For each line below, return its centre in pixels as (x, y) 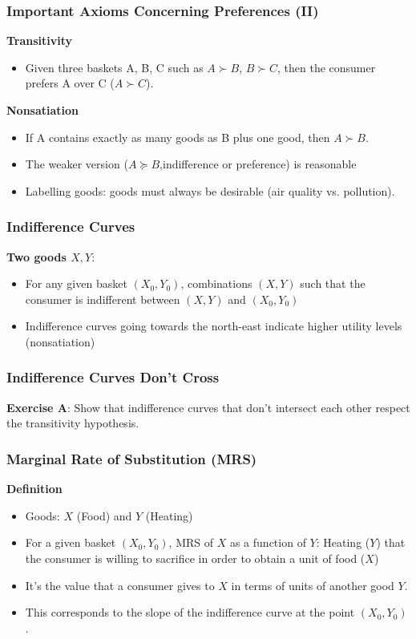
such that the (333, 283)
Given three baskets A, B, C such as (114, 67)
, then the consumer (327, 67)
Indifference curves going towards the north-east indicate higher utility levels (214, 326)
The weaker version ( (77, 164)
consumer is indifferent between (103, 299)
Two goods (36, 256)
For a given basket (71, 542)
